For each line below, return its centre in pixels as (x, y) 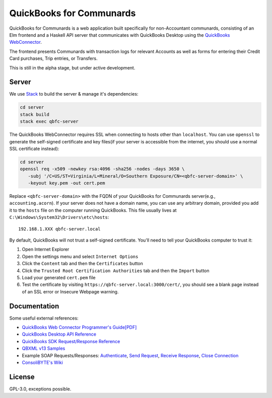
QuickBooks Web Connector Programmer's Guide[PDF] (79, 328)
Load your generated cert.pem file (59, 277)
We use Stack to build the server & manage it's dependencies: (74, 94)
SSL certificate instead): (34, 148)
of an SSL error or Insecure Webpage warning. (70, 291)
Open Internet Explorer (46, 250)
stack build (35, 114)
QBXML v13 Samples (44, 348)
